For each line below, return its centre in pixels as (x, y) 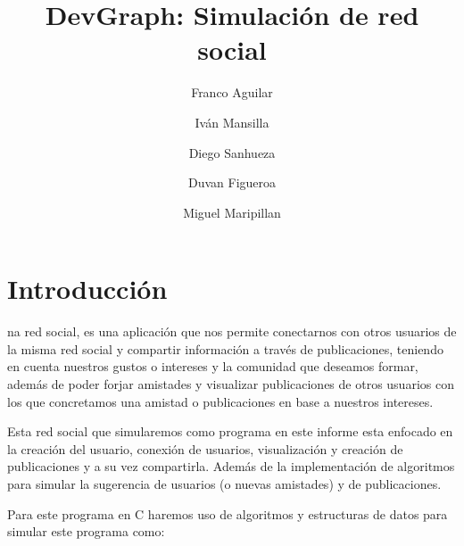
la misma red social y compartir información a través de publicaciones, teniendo (225, 348)
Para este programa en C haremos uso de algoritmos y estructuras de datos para (228, 513)
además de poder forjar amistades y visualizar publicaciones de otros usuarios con (231, 384)
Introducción (87, 289)
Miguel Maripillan (232, 212)
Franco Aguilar (232, 92)
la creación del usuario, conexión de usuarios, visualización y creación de (205, 448)
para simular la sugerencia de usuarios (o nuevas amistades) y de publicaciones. (224, 483)
